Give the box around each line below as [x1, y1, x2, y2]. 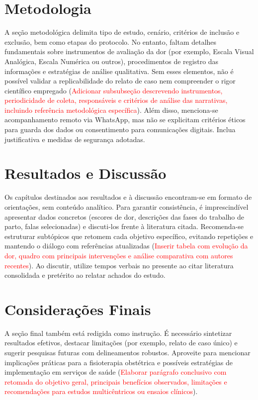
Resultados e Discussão [4, 163, 167, 183]
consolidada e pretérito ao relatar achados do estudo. [4, 270, 166, 280]
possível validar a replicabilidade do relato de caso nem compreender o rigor [4, 76, 236, 86]
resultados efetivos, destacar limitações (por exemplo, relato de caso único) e [4, 337, 238, 348]
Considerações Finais [4, 299, 151, 319]
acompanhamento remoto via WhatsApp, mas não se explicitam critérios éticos [4, 114, 246, 125]
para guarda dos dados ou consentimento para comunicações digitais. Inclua [4, 124, 236, 135]
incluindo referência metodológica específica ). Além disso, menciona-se [4, 104, 218, 115]
